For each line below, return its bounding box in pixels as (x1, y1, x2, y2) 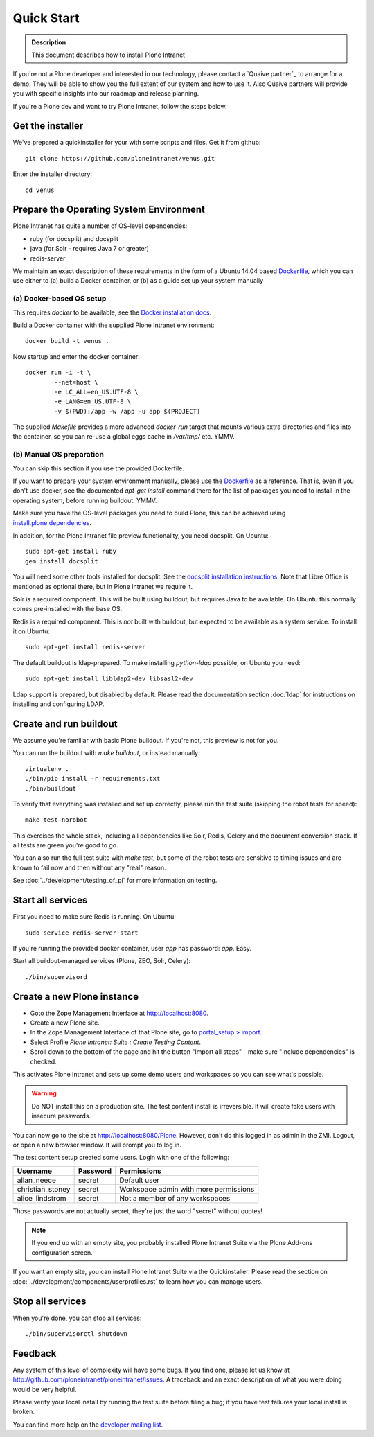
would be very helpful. (12, 1385, 77, 1393)
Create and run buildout (12, 718, 118, 730)
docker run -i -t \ (25, 369, 91, 377)
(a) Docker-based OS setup (12, 294, 107, 303)
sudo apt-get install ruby (25, 547, 117, 556)
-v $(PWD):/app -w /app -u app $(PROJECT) (54, 407, 201, 415)
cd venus (25, 186, 55, 194)
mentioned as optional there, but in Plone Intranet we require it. (12, 582, 193, 590)
